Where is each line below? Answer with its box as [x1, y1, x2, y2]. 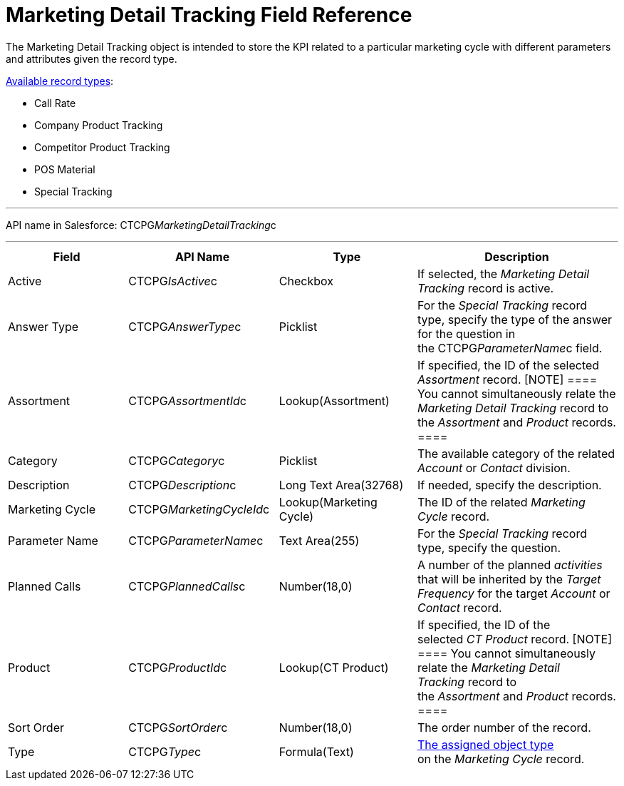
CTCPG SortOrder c [128, 720, 228, 735]
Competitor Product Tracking [34, 141, 170, 153]
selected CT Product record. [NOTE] [417, 631, 613, 646]
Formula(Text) [279, 744, 354, 759]
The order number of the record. [417, 720, 591, 735]
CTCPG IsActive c [128, 273, 217, 288]
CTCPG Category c [128, 453, 225, 468]
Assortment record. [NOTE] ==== [417, 372, 598, 387]
